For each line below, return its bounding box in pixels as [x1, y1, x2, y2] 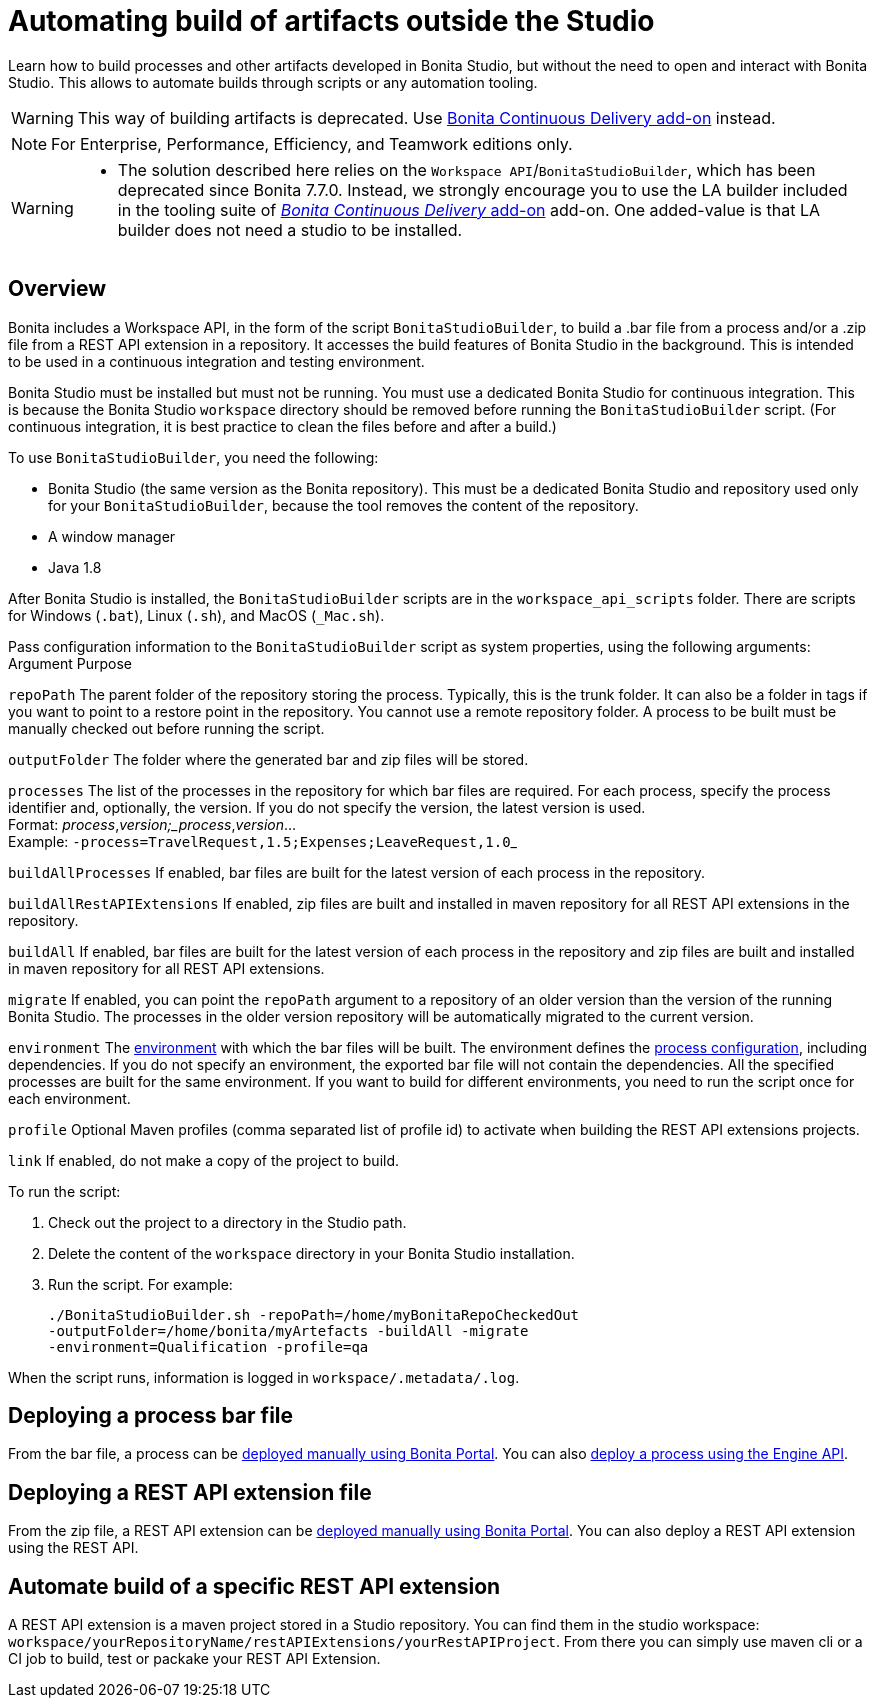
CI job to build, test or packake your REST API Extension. [8, 1650, 381, 1668]
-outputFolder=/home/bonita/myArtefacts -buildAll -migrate [48, 1322, 529, 1339]
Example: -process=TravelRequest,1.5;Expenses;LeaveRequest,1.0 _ [8, 832, 517, 850]
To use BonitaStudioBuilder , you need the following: [8, 448, 379, 466]
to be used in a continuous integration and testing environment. [8, 352, 425, 370]
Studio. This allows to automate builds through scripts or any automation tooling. [8, 73, 538, 91]
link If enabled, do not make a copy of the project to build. [8, 1151, 400, 1169]
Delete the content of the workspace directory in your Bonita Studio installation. [48, 1244, 575, 1262]
